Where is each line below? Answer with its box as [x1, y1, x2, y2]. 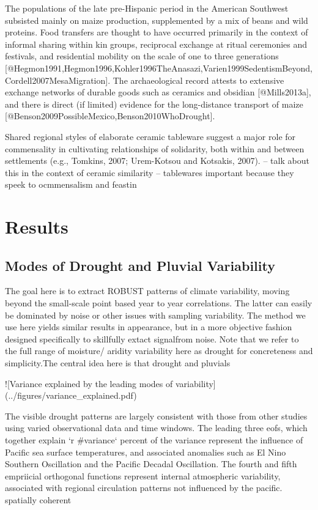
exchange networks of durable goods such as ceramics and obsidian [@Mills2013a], [5, 86, 311, 98]
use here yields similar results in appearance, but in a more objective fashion [5, 320, 292, 333]
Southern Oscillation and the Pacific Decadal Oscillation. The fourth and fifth [5, 457, 297, 470]
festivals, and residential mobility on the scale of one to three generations [5, 50, 279, 62]
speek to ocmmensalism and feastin [5, 178, 137, 191]
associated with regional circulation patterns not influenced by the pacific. [5, 481, 283, 494]
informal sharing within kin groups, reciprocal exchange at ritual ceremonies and [5, 37, 308, 50]
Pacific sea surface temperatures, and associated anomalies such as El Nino [5, 445, 286, 458]
